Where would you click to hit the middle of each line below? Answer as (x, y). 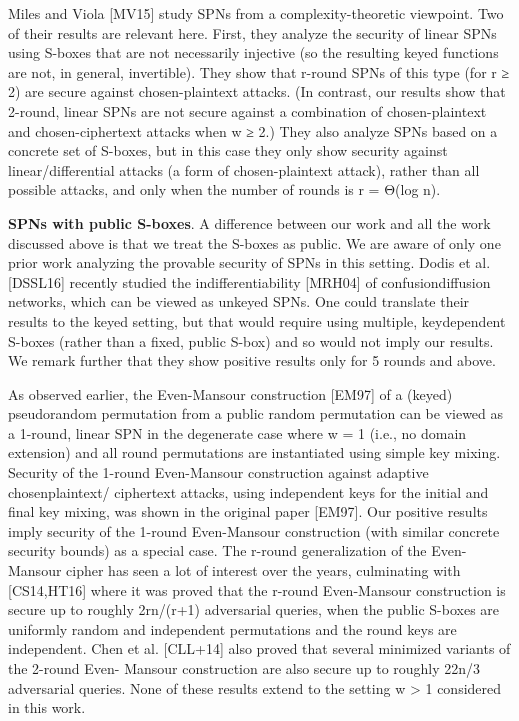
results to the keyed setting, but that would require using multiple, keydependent (257, 320)
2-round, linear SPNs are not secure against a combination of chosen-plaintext (247, 110)
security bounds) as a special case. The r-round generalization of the (217, 550)
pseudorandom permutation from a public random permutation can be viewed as (256, 413)
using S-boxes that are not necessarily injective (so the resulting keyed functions (253, 52)
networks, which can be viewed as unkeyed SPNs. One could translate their (239, 301)
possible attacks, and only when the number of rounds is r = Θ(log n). (224, 189)
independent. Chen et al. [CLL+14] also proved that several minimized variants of (259, 648)
